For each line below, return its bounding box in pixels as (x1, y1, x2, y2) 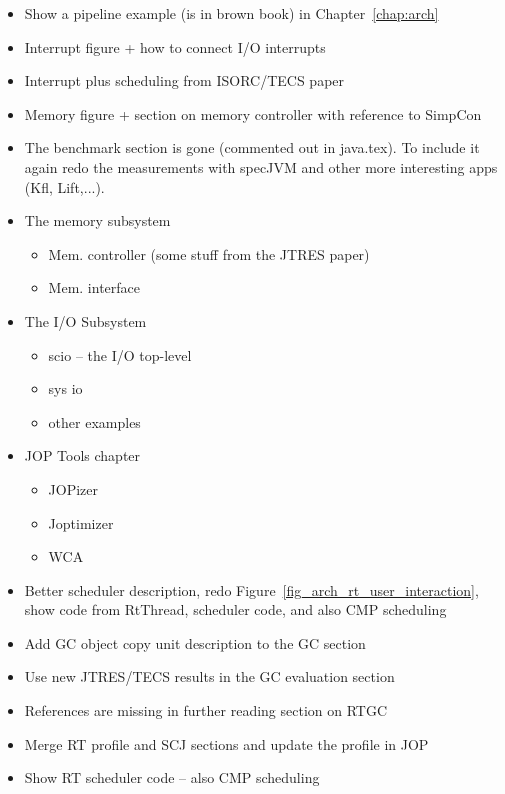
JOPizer (48, 478, 99, 499)
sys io (48, 378, 83, 399)
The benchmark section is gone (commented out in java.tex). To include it (24, 137, 480, 158)
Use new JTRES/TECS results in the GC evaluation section (24, 666, 395, 687)
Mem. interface (48, 277, 141, 298)
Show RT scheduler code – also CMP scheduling (24, 767, 320, 788)
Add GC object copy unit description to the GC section (24, 632, 366, 653)
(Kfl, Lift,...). (24, 176, 105, 197)
